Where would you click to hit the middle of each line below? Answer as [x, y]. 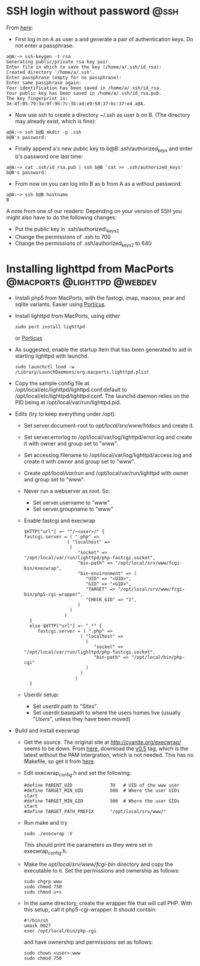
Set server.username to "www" [71, 503]
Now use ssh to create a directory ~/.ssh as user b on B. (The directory [102, 114]
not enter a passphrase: [44, 46]
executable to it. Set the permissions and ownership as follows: [101, 870]
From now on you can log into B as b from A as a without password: [98, 183]
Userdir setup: [41, 695]
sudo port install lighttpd [50, 327]
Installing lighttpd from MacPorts [90, 269]
